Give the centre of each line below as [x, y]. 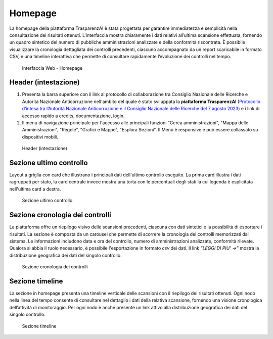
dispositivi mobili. [40, 137]
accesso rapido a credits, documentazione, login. [73, 116]
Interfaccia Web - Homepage [52, 68]
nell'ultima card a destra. [35, 189]
